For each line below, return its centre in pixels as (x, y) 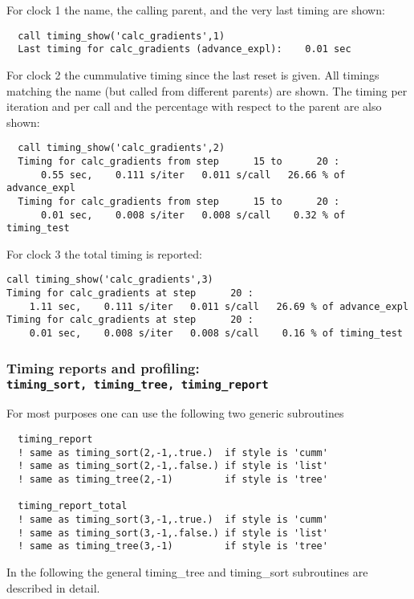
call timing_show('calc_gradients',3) (110, 280)
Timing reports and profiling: (103, 367)
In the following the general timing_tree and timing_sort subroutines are (187, 571)
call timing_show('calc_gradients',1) (122, 36)
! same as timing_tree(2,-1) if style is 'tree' (173, 480)
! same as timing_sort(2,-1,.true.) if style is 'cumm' (173, 452)
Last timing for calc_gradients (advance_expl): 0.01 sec (185, 49)
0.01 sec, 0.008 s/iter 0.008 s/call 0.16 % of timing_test (216, 334)
